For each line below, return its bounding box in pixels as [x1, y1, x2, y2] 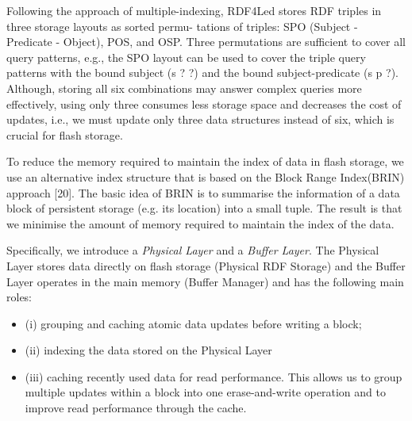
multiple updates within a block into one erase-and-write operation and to [25, 384, 386, 400]
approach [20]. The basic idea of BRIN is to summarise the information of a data [6, 184, 400, 201]
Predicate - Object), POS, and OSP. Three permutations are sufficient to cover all [6, 33, 406, 50]
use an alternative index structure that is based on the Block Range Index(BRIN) [6, 168, 405, 185]
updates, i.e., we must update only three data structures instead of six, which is [6, 111, 395, 128]
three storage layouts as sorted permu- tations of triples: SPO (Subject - [6, 17, 358, 34]
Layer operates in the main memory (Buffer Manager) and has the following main [6, 273, 404, 289]
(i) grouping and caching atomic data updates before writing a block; [25, 315, 362, 331]
